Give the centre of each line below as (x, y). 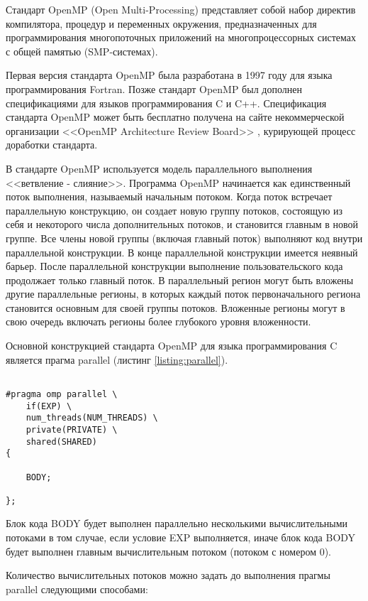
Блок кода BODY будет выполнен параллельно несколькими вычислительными (177, 523)
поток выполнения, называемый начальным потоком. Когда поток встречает (169, 196)
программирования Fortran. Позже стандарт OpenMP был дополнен (154, 88)
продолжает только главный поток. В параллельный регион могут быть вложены (180, 280)
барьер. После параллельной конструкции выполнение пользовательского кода (174, 266)
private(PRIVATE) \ (72, 429)
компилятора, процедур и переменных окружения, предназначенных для (161, 23)
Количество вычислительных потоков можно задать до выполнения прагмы (168, 575)
